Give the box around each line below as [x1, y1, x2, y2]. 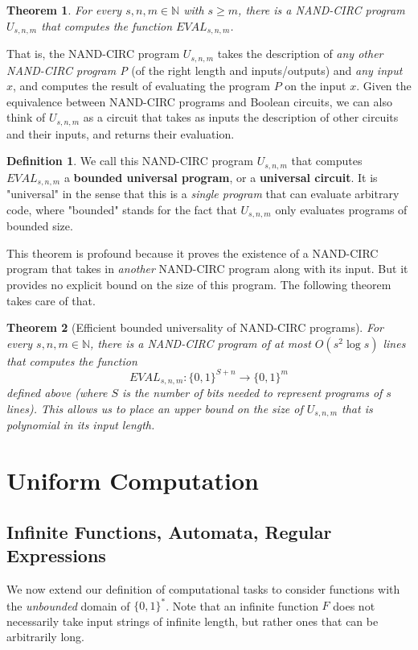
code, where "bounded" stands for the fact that [6, 201, 237, 217]
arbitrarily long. [6, 628, 84, 645]
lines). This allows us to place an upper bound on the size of [6, 400, 303, 416]
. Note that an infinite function [166, 597, 318, 614]
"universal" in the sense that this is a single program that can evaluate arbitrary [6, 185, 400, 202]
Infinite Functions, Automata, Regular [6, 519, 332, 544]
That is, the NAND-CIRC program [6, 45, 180, 62]
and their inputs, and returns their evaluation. [6, 125, 235, 142]
